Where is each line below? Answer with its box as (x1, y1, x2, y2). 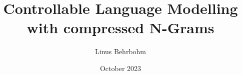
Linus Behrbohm (94, 46, 146, 57)
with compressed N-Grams (26, 17, 214, 38)
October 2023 (99, 63, 141, 73)
